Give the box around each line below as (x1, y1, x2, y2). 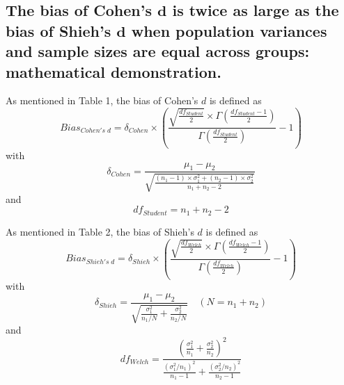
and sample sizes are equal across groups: (6, 40, 310, 62)
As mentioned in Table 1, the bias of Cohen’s (6, 93, 198, 108)
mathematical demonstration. (6, 60, 221, 82)
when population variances (131, 19, 327, 41)
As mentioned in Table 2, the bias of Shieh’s (6, 224, 194, 238)
